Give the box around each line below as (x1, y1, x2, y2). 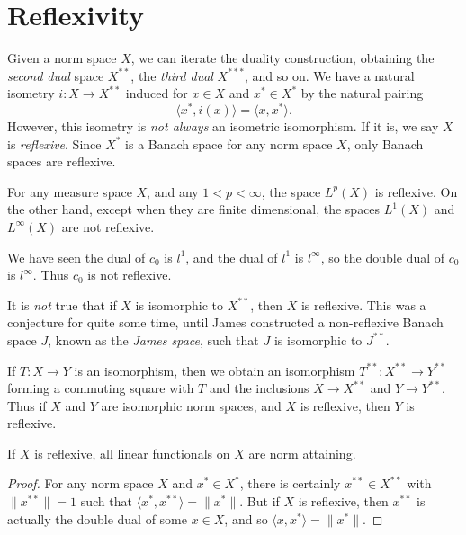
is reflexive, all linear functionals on (34, 443, 230, 462)
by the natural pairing (300, 84, 424, 103)
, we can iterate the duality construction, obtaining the (130, 49, 435, 67)
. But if (239, 492, 280, 511)
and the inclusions (209, 379, 309, 397)
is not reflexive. (87, 265, 172, 284)
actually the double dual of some (7, 509, 187, 528)
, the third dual (130, 66, 213, 85)
